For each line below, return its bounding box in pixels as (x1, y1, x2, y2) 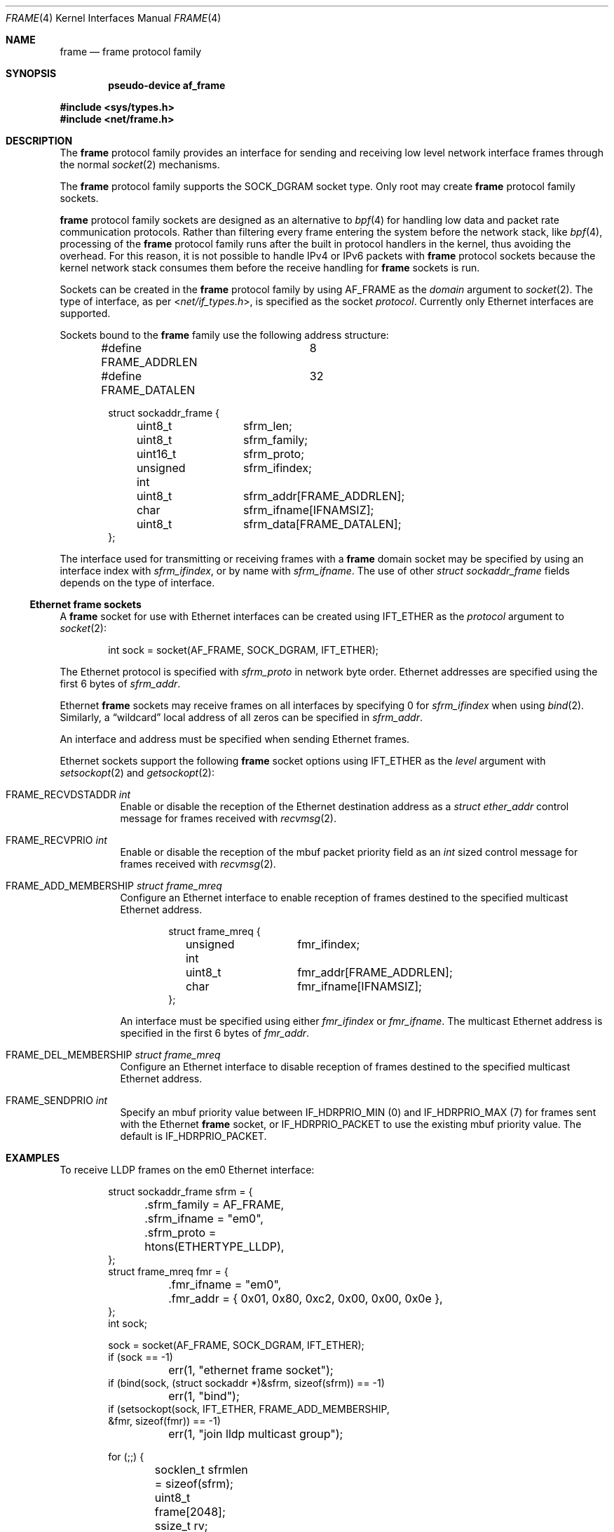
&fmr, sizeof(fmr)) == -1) (108, 1415, 221, 1427)
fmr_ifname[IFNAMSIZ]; (297, 979, 422, 993)
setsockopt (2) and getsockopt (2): (60, 767, 215, 779)
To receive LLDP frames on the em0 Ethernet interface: (60, 1164, 315, 1176)
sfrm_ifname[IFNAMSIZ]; (243, 503, 374, 517)
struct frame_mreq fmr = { (108, 1265, 228, 1277)
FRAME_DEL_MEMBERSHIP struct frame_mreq (6, 1049, 221, 1061)
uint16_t (136, 447, 177, 461)
